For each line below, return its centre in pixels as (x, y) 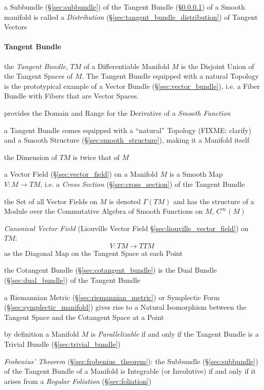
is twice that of (96, 157)
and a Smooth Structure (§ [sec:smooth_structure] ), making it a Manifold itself (127, 140)
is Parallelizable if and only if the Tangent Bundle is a (175, 334)
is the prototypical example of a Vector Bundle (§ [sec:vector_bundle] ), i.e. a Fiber (132, 86)
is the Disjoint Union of (218, 66)
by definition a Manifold (42, 334)
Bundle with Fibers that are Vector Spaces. (72, 96)
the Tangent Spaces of (39, 76)
